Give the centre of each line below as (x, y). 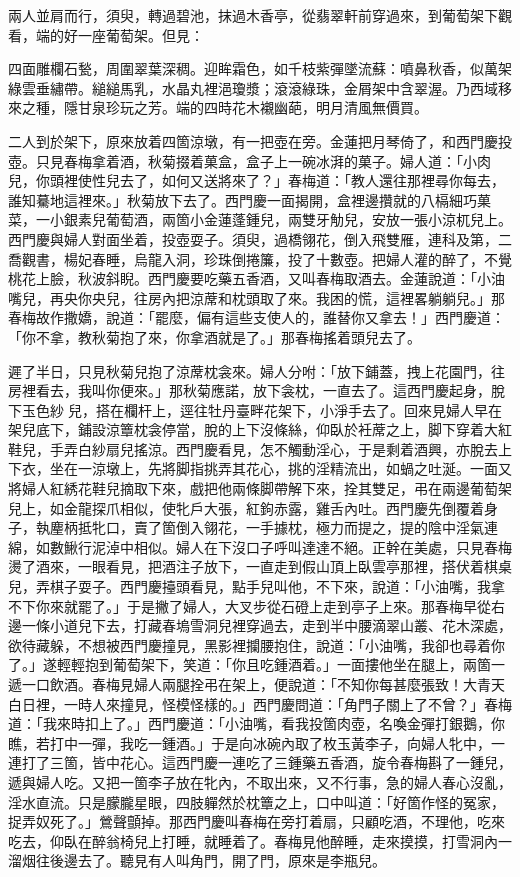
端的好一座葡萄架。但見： (119, 34)
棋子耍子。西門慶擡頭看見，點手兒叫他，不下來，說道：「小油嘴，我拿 (277, 586)
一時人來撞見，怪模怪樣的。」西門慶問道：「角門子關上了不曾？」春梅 (287, 703)
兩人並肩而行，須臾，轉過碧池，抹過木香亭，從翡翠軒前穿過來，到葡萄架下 (253, 15)
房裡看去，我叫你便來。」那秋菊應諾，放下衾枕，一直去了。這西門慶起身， (249, 390)
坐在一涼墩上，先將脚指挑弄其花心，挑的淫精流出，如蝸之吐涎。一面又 (280, 468)
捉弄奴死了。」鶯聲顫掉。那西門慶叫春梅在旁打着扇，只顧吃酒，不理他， (242, 821)
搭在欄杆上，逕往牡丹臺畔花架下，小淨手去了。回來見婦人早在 (298, 409)
